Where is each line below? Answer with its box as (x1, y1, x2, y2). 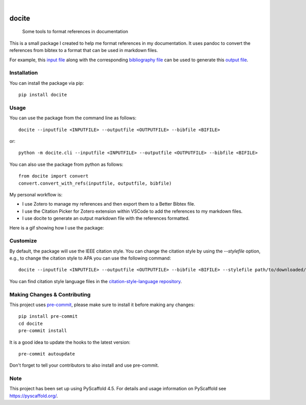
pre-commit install (18, 328, 67, 334)
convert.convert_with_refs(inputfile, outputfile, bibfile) (18, 180, 172, 186)
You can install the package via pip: (9, 80, 84, 86)
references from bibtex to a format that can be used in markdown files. (9, 47, 158, 54)
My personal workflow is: (9, 191, 63, 197)
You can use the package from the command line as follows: (9, 115, 137, 121)
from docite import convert (18, 173, 89, 179)
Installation (9, 69, 38, 77)
